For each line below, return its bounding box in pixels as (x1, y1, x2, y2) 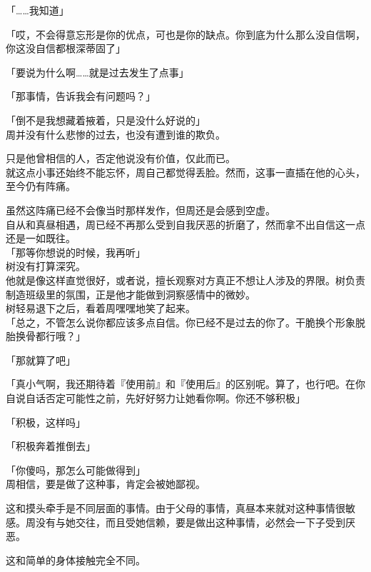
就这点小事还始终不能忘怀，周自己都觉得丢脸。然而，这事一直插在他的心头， (6, 164, 365, 179)
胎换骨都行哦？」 (6, 328, 86, 343)
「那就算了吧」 (6, 352, 76, 367)
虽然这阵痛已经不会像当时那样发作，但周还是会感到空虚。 (6, 202, 275, 217)
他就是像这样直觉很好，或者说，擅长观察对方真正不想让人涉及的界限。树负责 (6, 272, 365, 287)
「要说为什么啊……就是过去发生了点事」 (6, 64, 189, 79)
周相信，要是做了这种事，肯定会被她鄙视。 (6, 476, 205, 491)
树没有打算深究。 (6, 259, 86, 274)
